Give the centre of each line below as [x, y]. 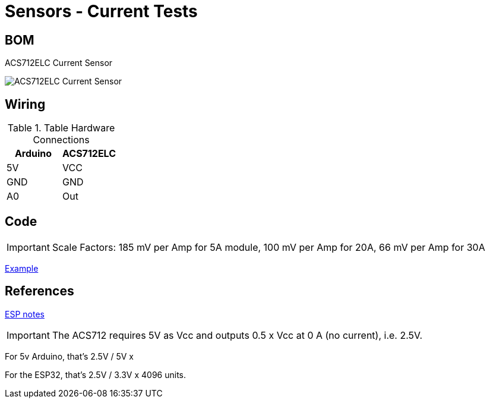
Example [22, 268]
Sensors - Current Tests [101, 11]
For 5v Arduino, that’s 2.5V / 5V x [69, 356]
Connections [61, 140]
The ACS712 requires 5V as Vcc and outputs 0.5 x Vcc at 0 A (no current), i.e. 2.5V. [237, 335]
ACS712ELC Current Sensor [59, 63]
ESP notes [25, 314]
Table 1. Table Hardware [61, 128]
